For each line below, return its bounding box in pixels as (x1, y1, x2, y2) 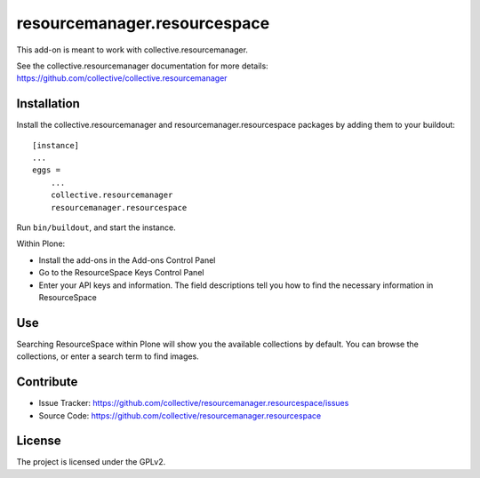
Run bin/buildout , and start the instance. (16, 222, 177, 233)
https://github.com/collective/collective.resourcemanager (16, 73, 228, 84)
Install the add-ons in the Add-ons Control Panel (38, 254, 216, 266)
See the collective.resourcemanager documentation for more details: (16, 60, 268, 71)
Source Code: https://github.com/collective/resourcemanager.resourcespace (38, 410, 322, 421)
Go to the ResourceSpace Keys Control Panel (38, 267, 204, 278)
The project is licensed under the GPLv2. (16, 457, 166, 467)
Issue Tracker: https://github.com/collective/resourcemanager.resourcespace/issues (38, 398, 349, 409)
